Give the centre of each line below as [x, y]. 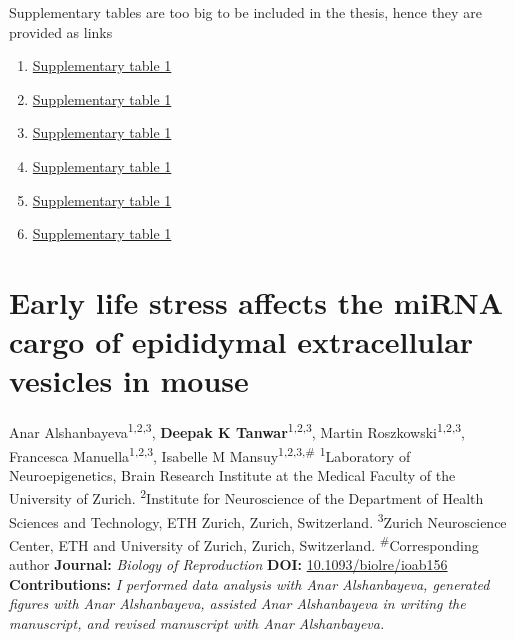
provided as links [61, 31]
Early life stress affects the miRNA [256, 301]
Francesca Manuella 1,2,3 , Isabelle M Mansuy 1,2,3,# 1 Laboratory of [210, 454]
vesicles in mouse [129, 380]
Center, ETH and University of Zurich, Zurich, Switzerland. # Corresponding [244, 543]
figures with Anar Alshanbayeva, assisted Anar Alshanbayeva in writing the [237, 603]
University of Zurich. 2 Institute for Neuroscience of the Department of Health [246, 496]
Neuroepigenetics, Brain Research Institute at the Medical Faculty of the [232, 474]
